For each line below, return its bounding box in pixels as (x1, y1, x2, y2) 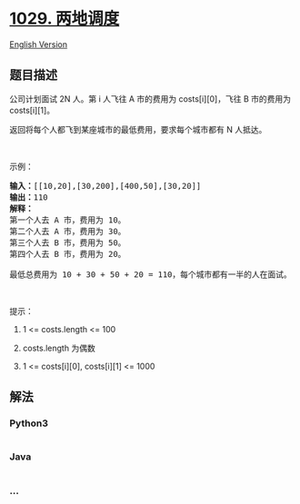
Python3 (9, 417, 48, 430)
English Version (9, 38, 68, 50)
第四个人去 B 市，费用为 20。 (9, 249, 126, 259)
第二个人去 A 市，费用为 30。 (9, 226, 126, 236)
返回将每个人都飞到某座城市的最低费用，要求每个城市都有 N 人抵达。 (9, 124, 267, 134)
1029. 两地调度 (9, 8, 120, 29)
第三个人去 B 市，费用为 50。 (9, 237, 126, 248)
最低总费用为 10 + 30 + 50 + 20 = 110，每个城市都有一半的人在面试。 (9, 269, 293, 280)
